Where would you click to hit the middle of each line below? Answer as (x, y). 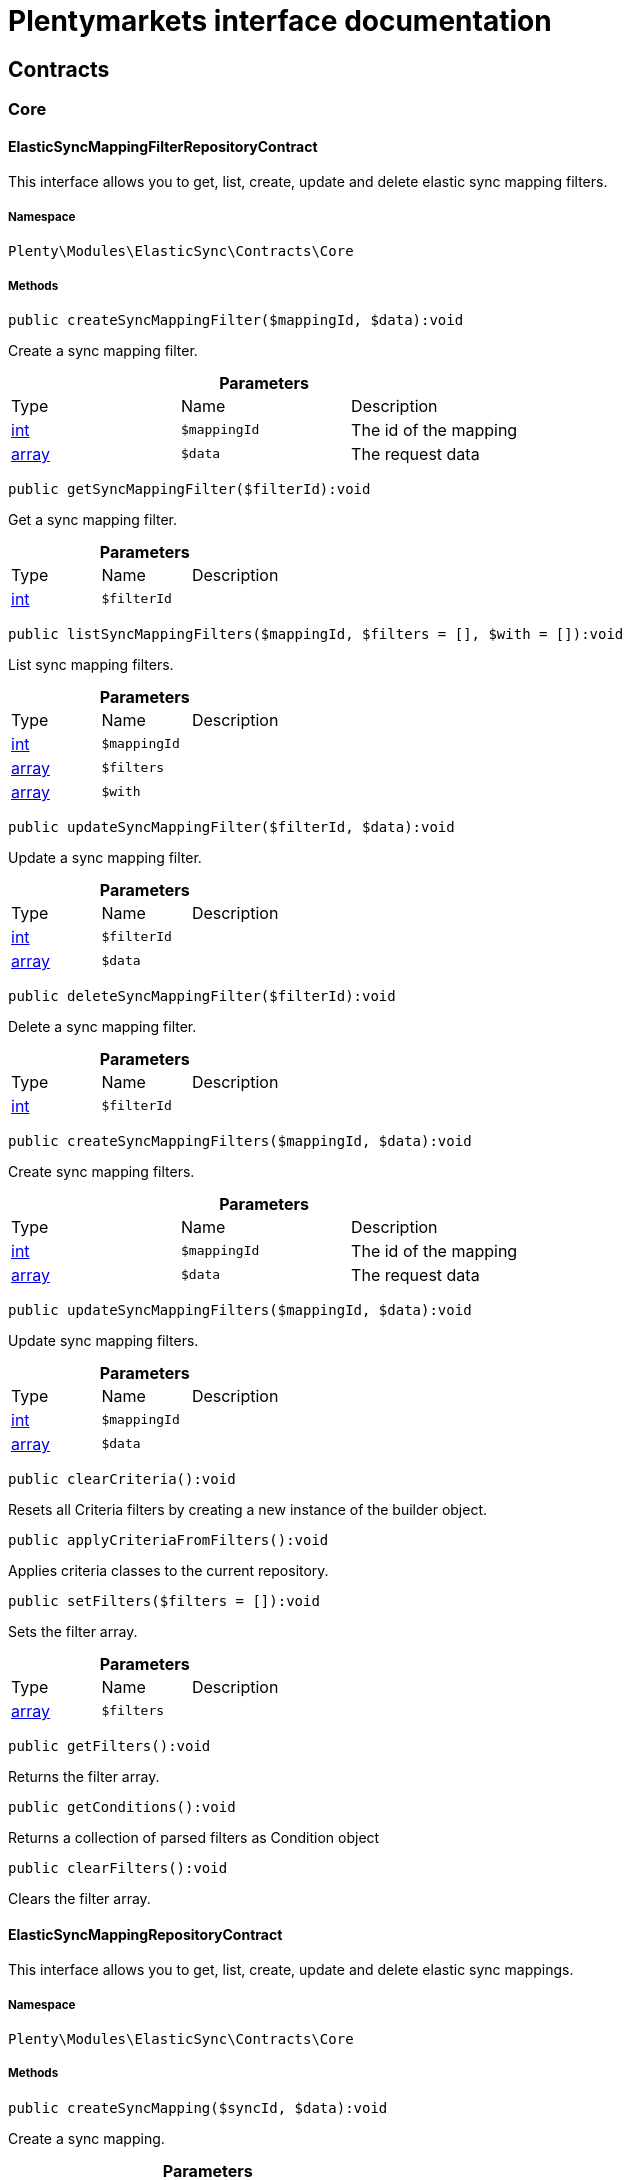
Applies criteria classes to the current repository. (168, 1570)
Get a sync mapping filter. (93, 519)
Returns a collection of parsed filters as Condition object (194, 1837)
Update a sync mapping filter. (105, 857)
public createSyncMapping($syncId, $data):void (198, 2107)
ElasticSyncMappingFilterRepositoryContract (163, 146)
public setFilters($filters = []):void (164, 1600)
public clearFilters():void (118, 1867)
